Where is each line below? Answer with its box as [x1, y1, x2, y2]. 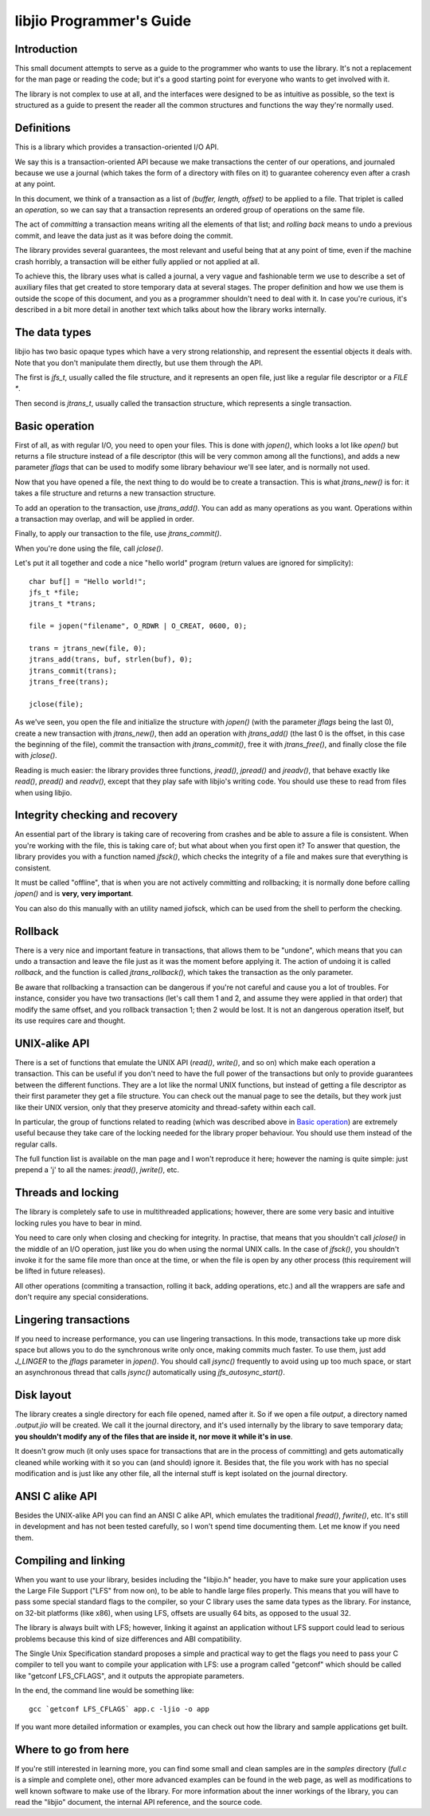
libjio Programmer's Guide [14, 12, 191, 30]
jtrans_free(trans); [29, 677, 109, 686]
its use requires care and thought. [14, 1016, 126, 1025]
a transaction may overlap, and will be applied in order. [14, 514, 195, 523]
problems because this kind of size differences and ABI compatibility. [14, 1634, 242, 1644]
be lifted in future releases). [14, 1266, 106, 1276]
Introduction [14, 42, 78, 56]
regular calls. [14, 1139, 57, 1149]
